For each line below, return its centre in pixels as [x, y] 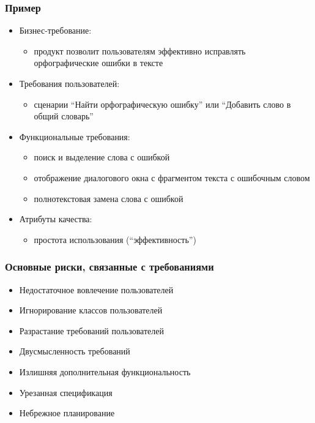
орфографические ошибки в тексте [98, 63]
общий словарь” [64, 116]
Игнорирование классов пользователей [91, 310]
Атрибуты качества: [56, 219]
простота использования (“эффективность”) [115, 239]
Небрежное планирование [67, 413]
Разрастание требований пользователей [91, 330]
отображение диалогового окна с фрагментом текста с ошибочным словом [172, 177]
